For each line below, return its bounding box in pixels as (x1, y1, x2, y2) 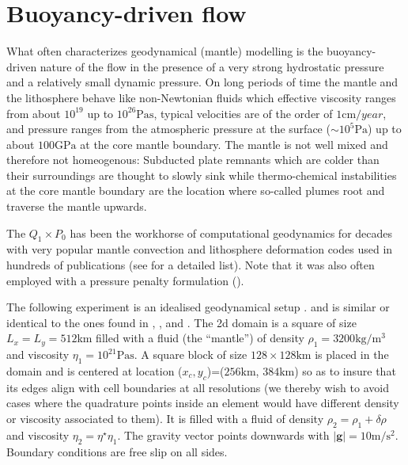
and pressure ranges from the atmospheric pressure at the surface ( (6, 120, 331, 137)
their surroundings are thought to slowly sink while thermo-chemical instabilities (6, 166, 397, 183)
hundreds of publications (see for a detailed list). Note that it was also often (6, 257, 375, 273)
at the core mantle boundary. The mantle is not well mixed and (80, 135, 388, 152)
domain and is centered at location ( (6, 363, 183, 379)
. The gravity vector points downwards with (117, 426, 330, 443)
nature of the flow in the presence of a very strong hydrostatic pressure (40, 58, 384, 74)
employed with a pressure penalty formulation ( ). (6, 272, 244, 288)
